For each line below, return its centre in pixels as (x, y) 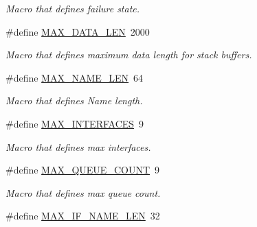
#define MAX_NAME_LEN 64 (75, 77)
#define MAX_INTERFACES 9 (75, 123)
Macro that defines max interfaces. (78, 146)
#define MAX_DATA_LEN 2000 (78, 31)
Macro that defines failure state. (73, 8)
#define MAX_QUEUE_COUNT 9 (83, 170)
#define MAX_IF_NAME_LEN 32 (83, 216)
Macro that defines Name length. (74, 100)
